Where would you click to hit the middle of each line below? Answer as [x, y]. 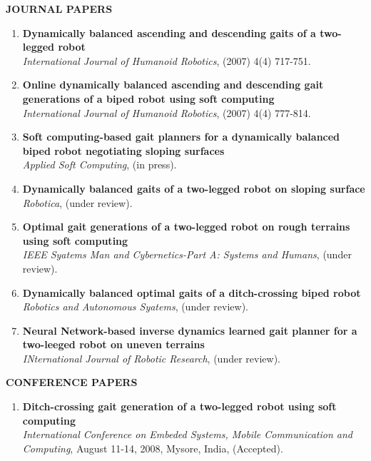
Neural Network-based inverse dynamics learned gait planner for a [190, 330]
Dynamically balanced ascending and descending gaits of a [169, 32]
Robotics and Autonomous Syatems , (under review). [135, 307]
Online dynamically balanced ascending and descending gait [173, 85]
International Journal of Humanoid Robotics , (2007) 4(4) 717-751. [167, 60]
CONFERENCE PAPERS [72, 382]
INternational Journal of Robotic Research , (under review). [151, 358]
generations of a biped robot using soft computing [148, 98]
